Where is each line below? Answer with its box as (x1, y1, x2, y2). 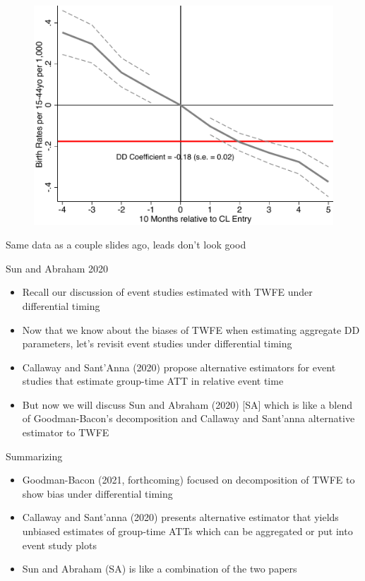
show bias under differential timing (22, 486, 173, 501)
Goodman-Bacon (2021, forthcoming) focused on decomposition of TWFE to (22, 472, 355, 487)
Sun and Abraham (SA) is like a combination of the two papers (22, 561, 297, 576)
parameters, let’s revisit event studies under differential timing (22, 336, 292, 351)
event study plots (22, 537, 97, 552)
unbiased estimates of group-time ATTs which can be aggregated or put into (22, 524, 353, 539)
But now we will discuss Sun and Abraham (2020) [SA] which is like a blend (22, 397, 353, 412)
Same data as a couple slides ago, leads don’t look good (6, 237, 246, 252)
